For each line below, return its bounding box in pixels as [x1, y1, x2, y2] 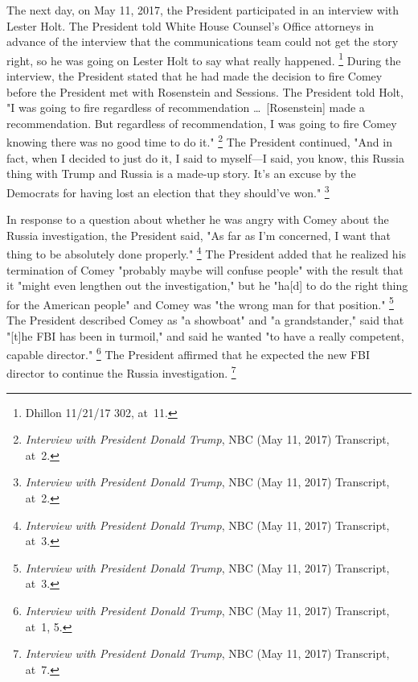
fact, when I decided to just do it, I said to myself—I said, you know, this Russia [6, 149, 404, 166]
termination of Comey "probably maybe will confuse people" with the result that [6, 261, 404, 278]
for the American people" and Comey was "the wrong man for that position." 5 [6, 293, 394, 312]
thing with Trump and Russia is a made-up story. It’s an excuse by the [6, 165, 356, 182]
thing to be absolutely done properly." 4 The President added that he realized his [6, 243, 407, 262]
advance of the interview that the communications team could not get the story [6, 33, 399, 50]
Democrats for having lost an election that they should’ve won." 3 [6, 181, 330, 200]
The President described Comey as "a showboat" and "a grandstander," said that [6, 311, 404, 328]
